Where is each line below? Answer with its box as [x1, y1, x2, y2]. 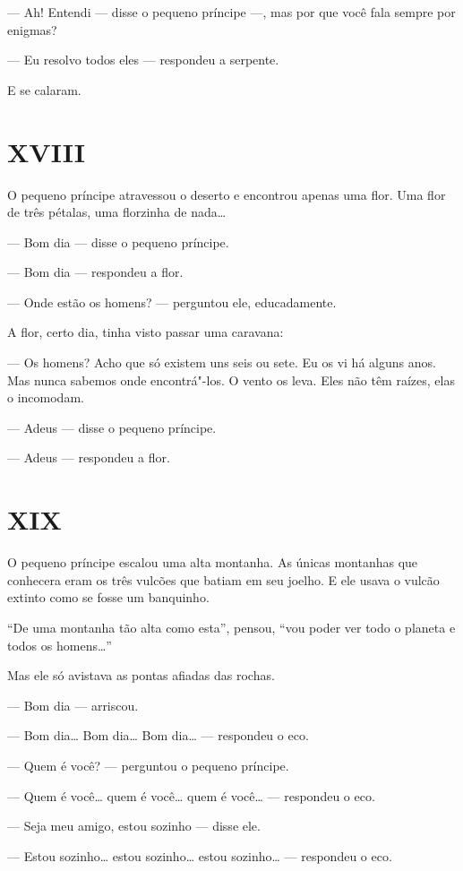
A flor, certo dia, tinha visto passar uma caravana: [7, 323, 284, 341]
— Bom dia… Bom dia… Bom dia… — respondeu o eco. [7, 726, 309, 745]
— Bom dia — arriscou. [7, 695, 139, 714]
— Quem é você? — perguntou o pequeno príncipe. [7, 755, 289, 774]
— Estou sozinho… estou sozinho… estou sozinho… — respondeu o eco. [7, 846, 392, 865]
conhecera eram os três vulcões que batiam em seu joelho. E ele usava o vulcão [7, 570, 440, 589]
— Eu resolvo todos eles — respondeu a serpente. [7, 50, 279, 69]
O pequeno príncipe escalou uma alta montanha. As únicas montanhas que [7, 553, 418, 572]
